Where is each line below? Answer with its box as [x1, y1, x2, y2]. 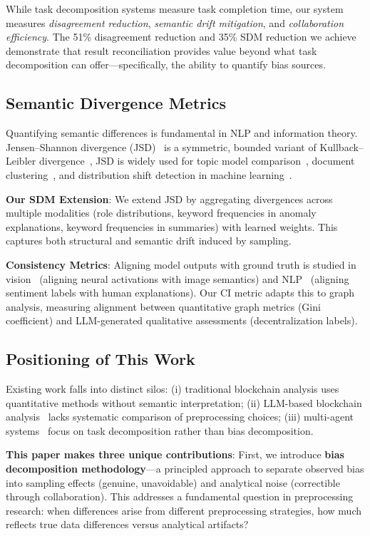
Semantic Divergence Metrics [6, 92, 226, 114]
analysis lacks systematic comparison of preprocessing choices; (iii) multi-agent [6, 409, 354, 424]
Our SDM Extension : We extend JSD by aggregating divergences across [6, 191, 333, 206]
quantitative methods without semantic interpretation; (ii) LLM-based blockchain [6, 395, 362, 410]
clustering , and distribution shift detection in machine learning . [6, 167, 292, 182]
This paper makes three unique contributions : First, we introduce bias [6, 447, 344, 462]
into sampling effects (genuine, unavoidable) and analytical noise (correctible [6, 475, 340, 490]
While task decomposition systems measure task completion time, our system [6, 1, 344, 16]
